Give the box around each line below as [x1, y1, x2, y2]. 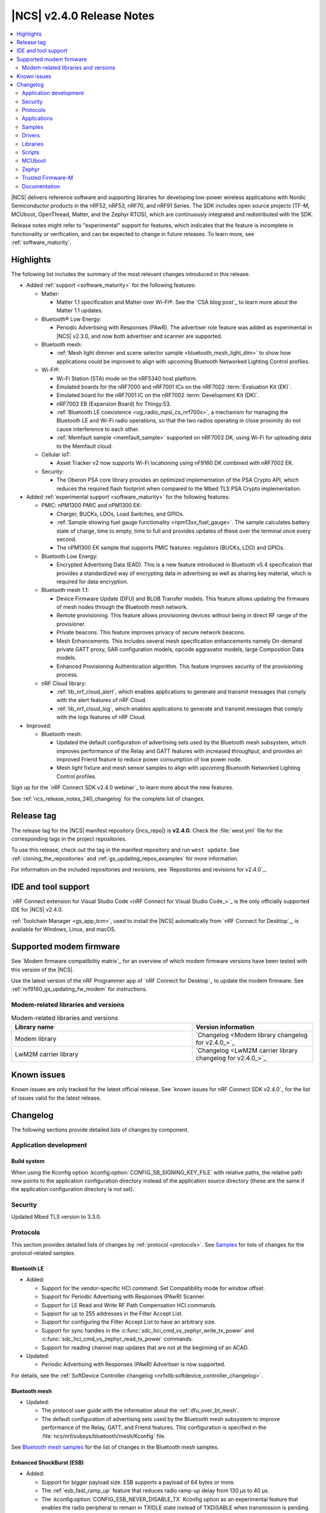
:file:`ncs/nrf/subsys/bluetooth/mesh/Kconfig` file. [41, 1432, 166, 1440]
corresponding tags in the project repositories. [11, 835, 127, 842]
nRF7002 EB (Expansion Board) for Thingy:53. [56, 400, 171, 407]
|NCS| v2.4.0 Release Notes [11, 9, 155, 22]
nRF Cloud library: [41, 680, 87, 687]
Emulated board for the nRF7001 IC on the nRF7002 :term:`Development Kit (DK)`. [56, 392, 260, 399]
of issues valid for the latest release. [11, 1094, 101, 1101]
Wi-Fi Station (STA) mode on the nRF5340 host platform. [56, 375, 197, 382]
